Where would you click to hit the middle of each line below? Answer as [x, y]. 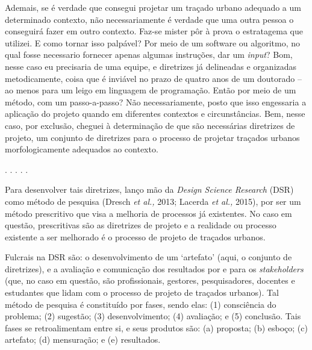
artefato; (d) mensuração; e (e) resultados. [83, 339]
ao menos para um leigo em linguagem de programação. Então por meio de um [151, 90]
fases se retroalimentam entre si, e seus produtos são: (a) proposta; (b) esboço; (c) [156, 327]
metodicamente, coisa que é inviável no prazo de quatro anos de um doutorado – [153, 78]
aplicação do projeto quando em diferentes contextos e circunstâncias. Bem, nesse [155, 114]
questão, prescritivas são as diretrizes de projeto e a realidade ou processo [141, 225]
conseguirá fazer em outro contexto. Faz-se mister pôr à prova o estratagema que [154, 31]
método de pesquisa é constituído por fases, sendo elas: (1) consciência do [141, 304]
